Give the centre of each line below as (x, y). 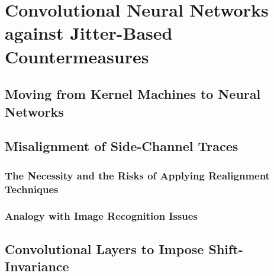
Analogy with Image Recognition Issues (101, 216)
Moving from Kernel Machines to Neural (133, 94)
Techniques (32, 189)
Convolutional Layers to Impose (104, 248)
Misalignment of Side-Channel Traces (122, 146)
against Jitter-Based (89, 33)
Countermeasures (77, 56)
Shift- (226, 248)
